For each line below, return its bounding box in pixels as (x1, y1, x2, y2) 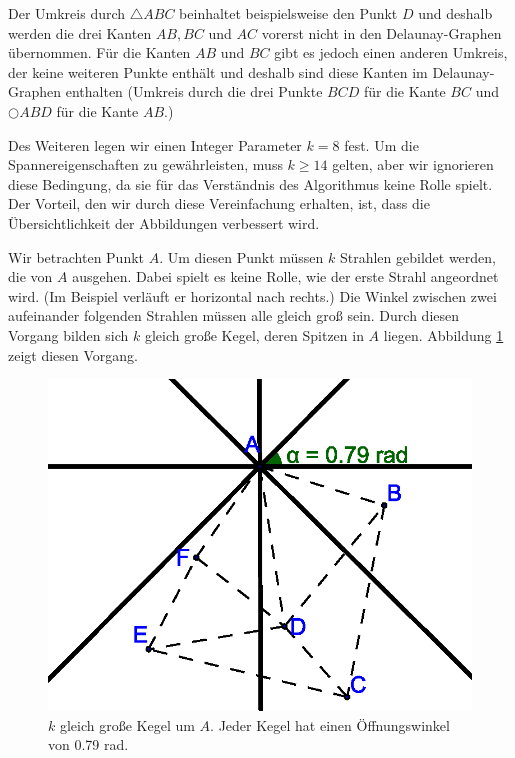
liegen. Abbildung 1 (383, 324, 504, 345)
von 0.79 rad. (48, 734, 129, 755)
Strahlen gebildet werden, (339, 246, 497, 267)
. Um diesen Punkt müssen (159, 246, 324, 267)
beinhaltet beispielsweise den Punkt (179, 3, 398, 23)
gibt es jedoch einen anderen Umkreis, (274, 42, 508, 63)
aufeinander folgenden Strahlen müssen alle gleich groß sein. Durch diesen (8, 305, 460, 326)
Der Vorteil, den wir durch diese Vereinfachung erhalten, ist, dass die (8, 193, 430, 214)
